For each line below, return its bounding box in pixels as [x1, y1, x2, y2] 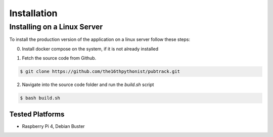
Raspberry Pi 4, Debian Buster [22, 123, 85, 129]
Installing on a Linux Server [9, 22, 103, 31]
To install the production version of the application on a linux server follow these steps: [9, 36, 191, 42]
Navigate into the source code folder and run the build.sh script [22, 81, 154, 88]
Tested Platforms [9, 110, 65, 118]
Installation [9, 8, 58, 19]
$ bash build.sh [20, 95, 61, 101]
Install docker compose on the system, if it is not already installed [22, 45, 159, 52]
